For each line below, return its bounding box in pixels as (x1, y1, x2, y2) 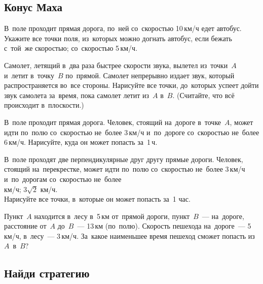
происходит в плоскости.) (4, 100, 84, 110)
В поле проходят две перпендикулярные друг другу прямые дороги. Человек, (4, 153, 243, 164)
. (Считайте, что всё (172, 89, 235, 100)
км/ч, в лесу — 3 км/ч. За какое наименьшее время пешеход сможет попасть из (4, 230, 255, 241)
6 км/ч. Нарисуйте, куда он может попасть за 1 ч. (4, 137, 158, 147)
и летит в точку (4, 70, 54, 80)
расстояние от (4, 220, 47, 231)
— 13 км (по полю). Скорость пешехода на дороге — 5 (77, 220, 251, 231)
